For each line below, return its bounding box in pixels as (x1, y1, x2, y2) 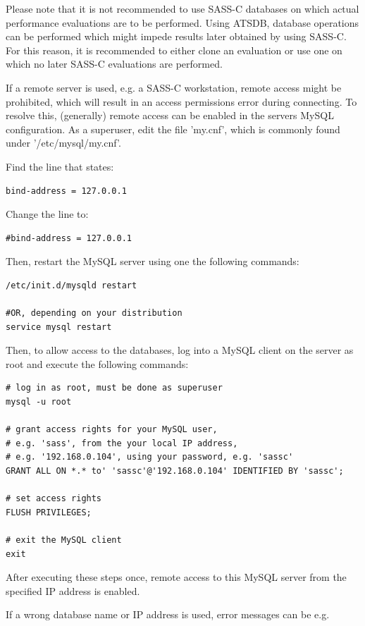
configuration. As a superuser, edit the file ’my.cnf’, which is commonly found (6, 121, 340, 136)
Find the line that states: (6, 159, 114, 173)
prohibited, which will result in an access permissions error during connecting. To (6, 94, 357, 109)
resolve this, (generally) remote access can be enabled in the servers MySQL (6, 108, 334, 123)
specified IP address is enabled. (6, 583, 140, 598)
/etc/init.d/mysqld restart (6, 280, 137, 290)
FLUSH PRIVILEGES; (6, 507, 92, 517)
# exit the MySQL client (6, 535, 122, 545)
